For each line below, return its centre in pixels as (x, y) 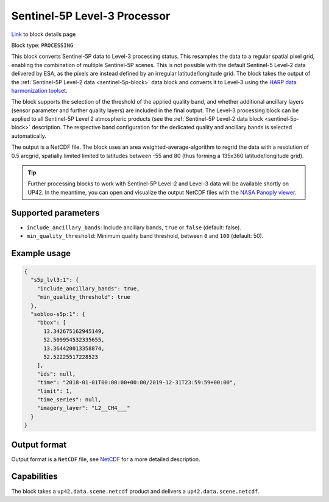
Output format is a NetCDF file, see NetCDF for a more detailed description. (106, 459)
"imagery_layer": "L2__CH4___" (83, 408)
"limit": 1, (55, 391)
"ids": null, (56, 374)
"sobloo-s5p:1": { (58, 314)
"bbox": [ (51, 323)
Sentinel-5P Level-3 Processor (91, 16)
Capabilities (34, 477)
